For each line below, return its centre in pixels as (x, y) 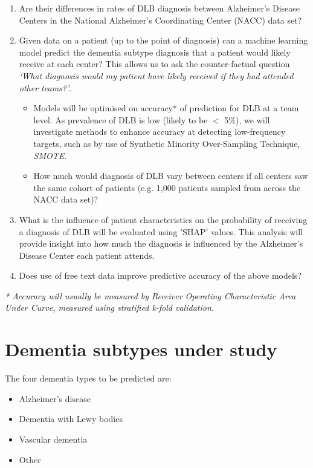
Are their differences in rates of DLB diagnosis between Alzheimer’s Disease (160, 8)
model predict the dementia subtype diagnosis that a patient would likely (155, 52)
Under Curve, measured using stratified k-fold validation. (110, 307)
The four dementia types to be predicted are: (88, 378)
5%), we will (247, 119)
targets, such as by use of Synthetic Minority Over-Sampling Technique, (167, 143)
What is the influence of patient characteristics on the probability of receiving (163, 219)
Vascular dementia (53, 439)
